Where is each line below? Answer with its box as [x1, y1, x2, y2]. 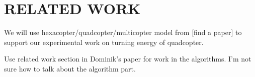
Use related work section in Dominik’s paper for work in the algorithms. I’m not [4, 53, 251, 64]
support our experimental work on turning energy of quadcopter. [4, 36, 204, 47]
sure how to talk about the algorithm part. [4, 63, 136, 73]
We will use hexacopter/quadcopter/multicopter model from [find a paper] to [4, 27, 242, 37]
